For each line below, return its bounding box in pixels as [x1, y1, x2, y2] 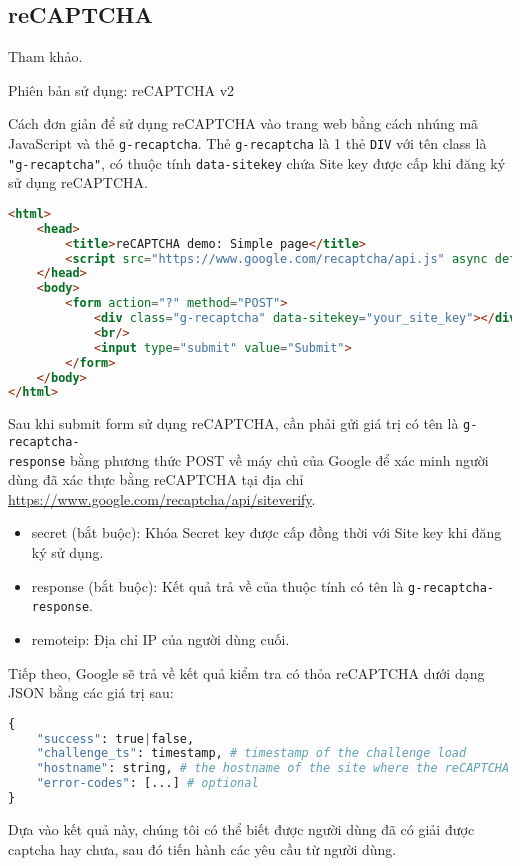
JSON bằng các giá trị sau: [8, 682, 174, 703]
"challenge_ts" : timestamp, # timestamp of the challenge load [36, 746, 467, 761]
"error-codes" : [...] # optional [36, 776, 259, 791]
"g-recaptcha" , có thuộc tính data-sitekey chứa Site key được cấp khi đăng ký [8, 152, 506, 173]
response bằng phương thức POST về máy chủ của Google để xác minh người [8, 449, 489, 470]
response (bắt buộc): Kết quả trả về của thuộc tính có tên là [31, 575, 404, 596]
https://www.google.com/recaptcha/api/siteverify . [8, 488, 316, 509]
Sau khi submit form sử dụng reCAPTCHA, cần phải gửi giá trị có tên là [8, 413, 459, 434]
